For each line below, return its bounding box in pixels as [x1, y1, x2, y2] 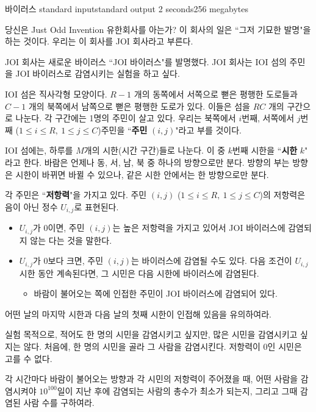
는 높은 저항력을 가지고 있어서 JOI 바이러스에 [112, 221, 285, 234]
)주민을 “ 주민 [98, 123, 148, 136]
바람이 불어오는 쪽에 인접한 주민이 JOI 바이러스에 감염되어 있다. [34, 287, 278, 300]
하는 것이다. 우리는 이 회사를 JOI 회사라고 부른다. [5, 35, 193, 48]
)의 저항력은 [259, 188, 306, 201]
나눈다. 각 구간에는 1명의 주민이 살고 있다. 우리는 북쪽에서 [15, 112, 236, 124]
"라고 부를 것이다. [175, 123, 242, 136]
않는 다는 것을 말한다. [30, 233, 112, 246]
